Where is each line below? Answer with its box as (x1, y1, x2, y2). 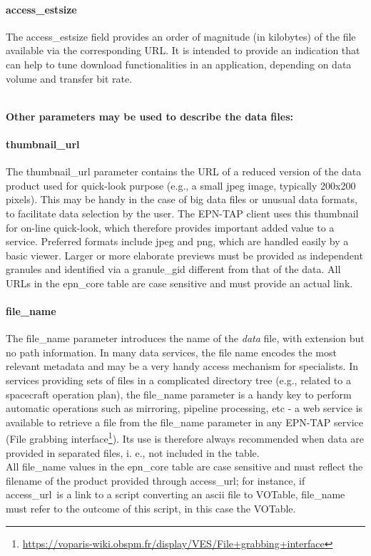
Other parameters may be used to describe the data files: (6, 108, 293, 123)
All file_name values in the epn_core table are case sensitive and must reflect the (6, 459, 363, 474)
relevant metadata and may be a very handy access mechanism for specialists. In (6, 359, 359, 374)
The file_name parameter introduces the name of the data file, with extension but (6, 331, 365, 346)
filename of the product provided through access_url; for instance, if (6, 473, 305, 488)
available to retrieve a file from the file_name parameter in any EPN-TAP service (6, 414, 363, 429)
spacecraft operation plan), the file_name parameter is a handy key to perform (6, 386, 352, 401)
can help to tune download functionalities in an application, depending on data (6, 56, 352, 71)
